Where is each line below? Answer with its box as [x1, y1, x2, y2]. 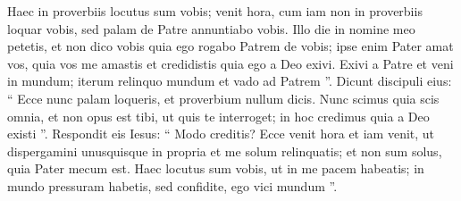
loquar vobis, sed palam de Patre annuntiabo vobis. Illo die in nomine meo [7, 19, 415, 38]
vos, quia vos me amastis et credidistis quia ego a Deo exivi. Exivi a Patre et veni [7, 54, 454, 72]
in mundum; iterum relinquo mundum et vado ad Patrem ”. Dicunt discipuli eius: [7, 71, 452, 90]
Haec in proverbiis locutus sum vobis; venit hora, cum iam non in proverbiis [7, 2, 423, 20]
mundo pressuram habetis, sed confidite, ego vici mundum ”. [7, 176, 338, 195]
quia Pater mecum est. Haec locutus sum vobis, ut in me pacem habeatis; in [7, 159, 424, 178]
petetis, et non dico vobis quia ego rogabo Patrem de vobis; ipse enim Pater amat [7, 37, 454, 55]
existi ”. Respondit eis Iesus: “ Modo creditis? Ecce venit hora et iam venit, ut [7, 124, 435, 143]
